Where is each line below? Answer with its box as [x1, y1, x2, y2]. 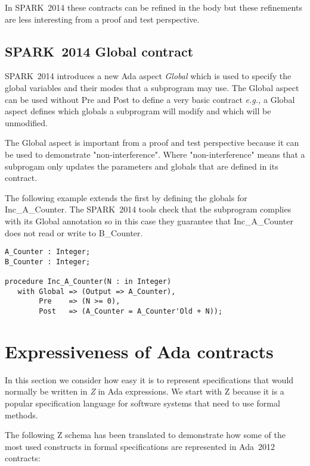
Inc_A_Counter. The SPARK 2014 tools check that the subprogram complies [5, 203, 292, 215]
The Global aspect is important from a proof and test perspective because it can [5, 136, 299, 149]
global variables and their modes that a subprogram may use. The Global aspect [5, 81, 299, 93]
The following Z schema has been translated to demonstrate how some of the [5, 429, 286, 441]
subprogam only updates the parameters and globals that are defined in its [5, 159, 278, 172]
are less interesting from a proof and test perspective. [5, 12, 200, 25]
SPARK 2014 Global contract [5, 42, 194, 60]
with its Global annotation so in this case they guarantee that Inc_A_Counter [5, 214, 293, 227]
